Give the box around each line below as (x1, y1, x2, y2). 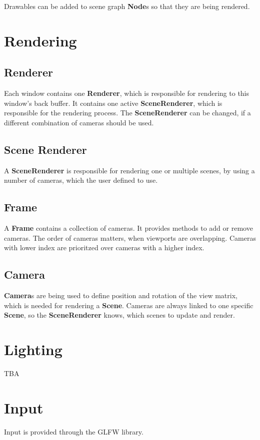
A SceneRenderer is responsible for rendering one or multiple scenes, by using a (4, 165, 255, 175)
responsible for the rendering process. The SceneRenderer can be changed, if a (4, 107, 251, 118)
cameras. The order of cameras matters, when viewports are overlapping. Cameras (4, 232, 256, 243)
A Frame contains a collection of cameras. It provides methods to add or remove (4, 223, 253, 233)
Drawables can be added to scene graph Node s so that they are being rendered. (4, 1, 250, 11)
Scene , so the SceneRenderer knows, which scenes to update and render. (4, 310, 235, 320)
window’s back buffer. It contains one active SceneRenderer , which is (4, 97, 222, 108)
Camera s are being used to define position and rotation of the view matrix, (4, 290, 237, 301)
